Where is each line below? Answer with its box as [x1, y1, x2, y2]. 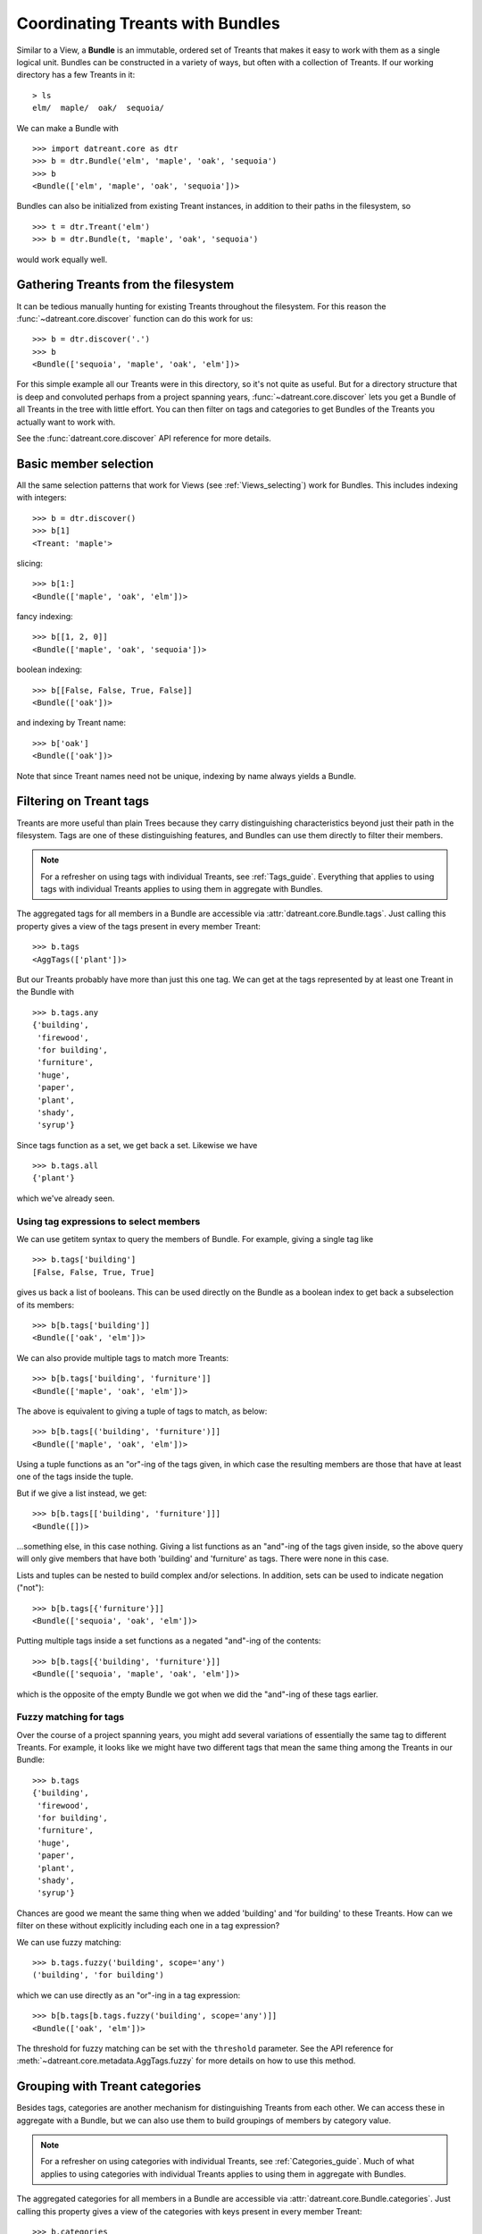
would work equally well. [16, 254, 108, 265]
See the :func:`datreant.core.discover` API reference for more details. [16, 433, 271, 444]
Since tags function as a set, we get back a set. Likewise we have [16, 1139, 258, 1150]
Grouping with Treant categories [16, 2079, 202, 2095]
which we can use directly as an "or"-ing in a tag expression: [16, 1989, 241, 2001]
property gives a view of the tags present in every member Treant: [16, 920, 261, 931]
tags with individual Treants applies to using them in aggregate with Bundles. [40, 884, 323, 894]
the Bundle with [16, 987, 75, 997]
